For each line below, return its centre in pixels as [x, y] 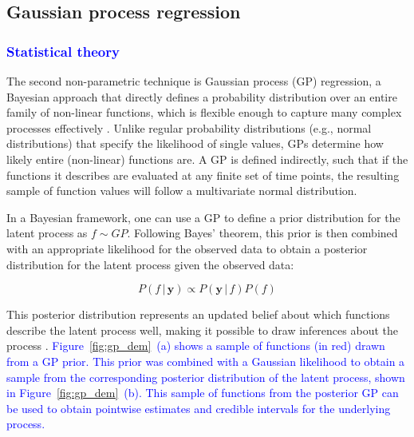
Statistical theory [63, 51]
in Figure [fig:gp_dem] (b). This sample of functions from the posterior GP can [203, 393]
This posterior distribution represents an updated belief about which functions [198, 314]
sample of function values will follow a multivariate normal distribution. [182, 191]
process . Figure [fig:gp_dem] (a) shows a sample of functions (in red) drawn [196, 346]
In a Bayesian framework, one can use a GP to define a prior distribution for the [203, 217]
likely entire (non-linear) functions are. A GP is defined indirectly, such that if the [207, 159]
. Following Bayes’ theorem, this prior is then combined [262, 233]
